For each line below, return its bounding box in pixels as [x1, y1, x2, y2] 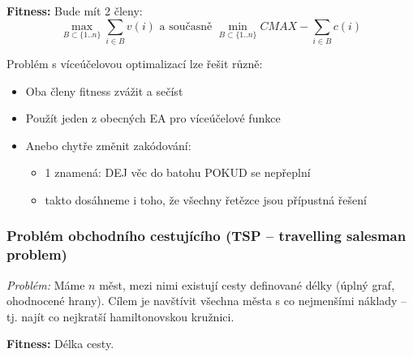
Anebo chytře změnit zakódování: [25, 136, 191, 153]
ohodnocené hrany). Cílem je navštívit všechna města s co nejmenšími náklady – [6, 292, 407, 309]
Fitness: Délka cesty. [6, 335, 114, 352]
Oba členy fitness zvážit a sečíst [25, 82, 183, 99]
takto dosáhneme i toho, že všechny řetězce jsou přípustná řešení [45, 191, 367, 208]
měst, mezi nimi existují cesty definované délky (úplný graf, [99, 276, 395, 293]
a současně [159, 20, 213, 32]
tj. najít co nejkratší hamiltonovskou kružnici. [6, 308, 234, 325]
